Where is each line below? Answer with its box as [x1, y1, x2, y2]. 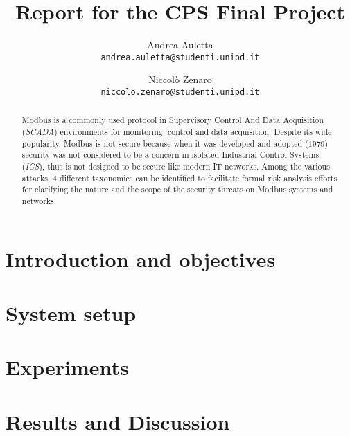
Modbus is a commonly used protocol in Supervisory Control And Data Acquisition [21, 114, 324, 126]
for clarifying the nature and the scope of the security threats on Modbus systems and [21, 183, 333, 195]
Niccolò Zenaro [148, 72, 212, 87]
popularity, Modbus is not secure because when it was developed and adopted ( [21, 137, 308, 149]
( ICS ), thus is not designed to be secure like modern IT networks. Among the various [21, 161, 330, 172]
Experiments [6, 353, 129, 381]
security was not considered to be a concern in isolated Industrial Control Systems [21, 149, 320, 161]
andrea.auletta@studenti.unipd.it [100, 52, 260, 62]
